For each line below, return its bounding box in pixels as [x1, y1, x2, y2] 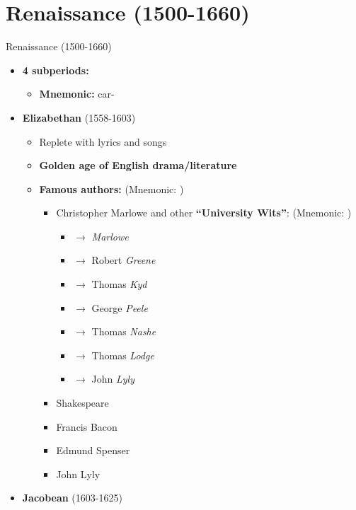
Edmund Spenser [56, 443, 130, 458]
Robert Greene [91, 253, 156, 267]
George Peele [91, 300, 148, 315]
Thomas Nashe [91, 324, 156, 339]
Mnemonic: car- [39, 86, 115, 101]
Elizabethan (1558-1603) [22, 110, 136, 124]
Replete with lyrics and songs [39, 134, 167, 149]
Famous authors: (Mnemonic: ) [39, 181, 184, 196]
